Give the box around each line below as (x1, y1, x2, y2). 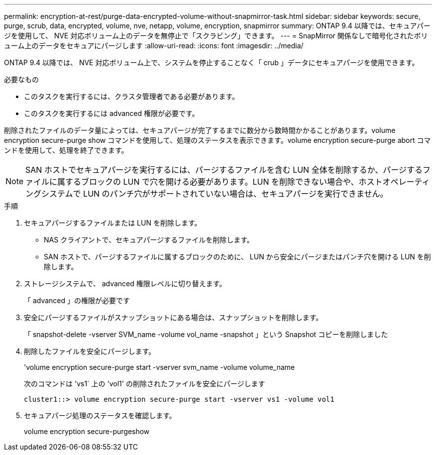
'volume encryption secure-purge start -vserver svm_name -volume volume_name (24, 363, 295, 371)
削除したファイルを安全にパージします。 (24, 347, 156, 355)
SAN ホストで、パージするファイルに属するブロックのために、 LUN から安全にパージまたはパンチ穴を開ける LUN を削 (44, 252, 431, 261)
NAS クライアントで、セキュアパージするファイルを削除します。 (44, 235, 254, 244)
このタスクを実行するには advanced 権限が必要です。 (24, 109, 199, 117)
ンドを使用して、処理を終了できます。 (4, 146, 128, 154)
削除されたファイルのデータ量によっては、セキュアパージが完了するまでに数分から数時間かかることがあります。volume (4, 126, 396, 134)
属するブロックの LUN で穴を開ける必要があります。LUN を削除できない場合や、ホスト (57, 177, 383, 187)
